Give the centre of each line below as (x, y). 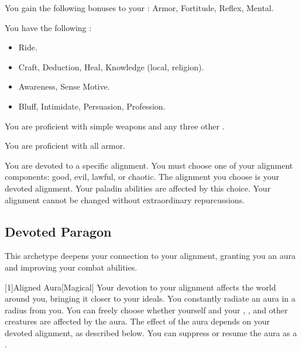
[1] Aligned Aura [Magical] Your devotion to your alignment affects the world (140, 287)
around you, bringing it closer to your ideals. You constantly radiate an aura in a (150, 298)
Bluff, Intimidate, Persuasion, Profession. (92, 106)
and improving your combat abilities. (71, 267)
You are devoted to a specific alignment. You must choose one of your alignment (149, 165)
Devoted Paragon (58, 231)
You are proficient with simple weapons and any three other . (115, 126)
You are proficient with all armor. (65, 146)
